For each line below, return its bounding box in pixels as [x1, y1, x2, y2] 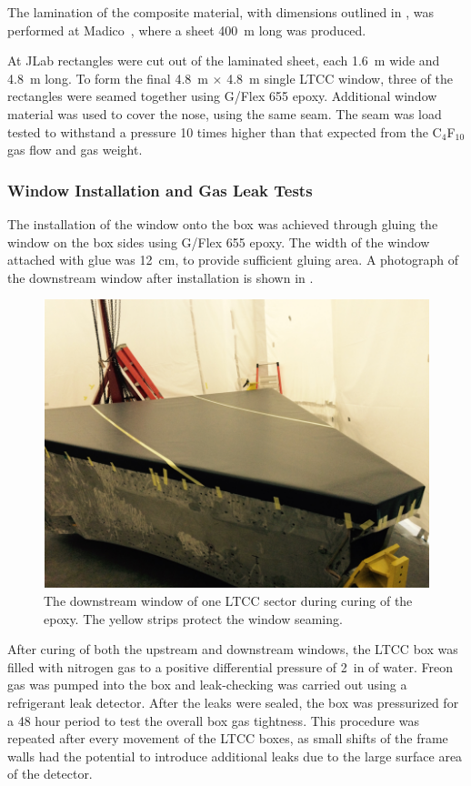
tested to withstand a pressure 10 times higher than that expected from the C [7, 122, 442, 141]
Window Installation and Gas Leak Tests [7, 178, 313, 201]
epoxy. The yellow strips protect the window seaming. [44, 609, 343, 628]
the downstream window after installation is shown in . [7, 267, 314, 287]
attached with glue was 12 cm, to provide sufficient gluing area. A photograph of [7, 250, 459, 269]
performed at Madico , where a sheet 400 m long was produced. [7, 20, 366, 39]
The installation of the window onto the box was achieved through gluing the [7, 214, 438, 233]
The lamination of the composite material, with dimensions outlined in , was [7, 3, 434, 21]
